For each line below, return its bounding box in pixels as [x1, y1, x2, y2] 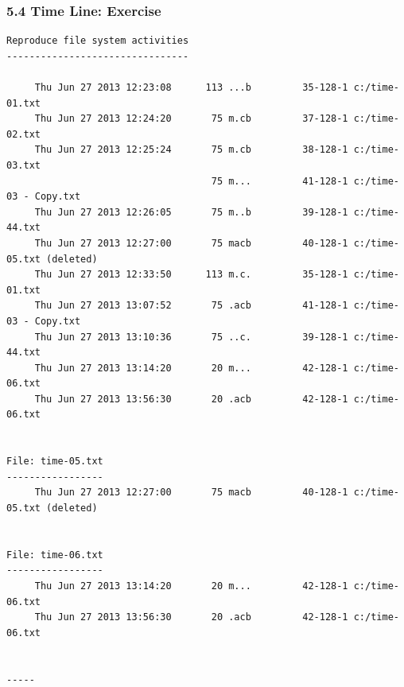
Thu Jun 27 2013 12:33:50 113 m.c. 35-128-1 [34, 269, 348, 281]
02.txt [6, 128, 41, 140]
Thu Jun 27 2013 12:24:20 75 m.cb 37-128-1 [34, 113, 348, 125]
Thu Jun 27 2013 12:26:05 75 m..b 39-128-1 [34, 206, 348, 218]
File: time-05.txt [6, 456, 103, 468]
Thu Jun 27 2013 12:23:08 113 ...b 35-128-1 [34, 82, 348, 93]
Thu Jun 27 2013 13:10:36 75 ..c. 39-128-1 [34, 331, 348, 343]
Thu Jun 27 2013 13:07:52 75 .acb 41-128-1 [34, 300, 348, 312]
